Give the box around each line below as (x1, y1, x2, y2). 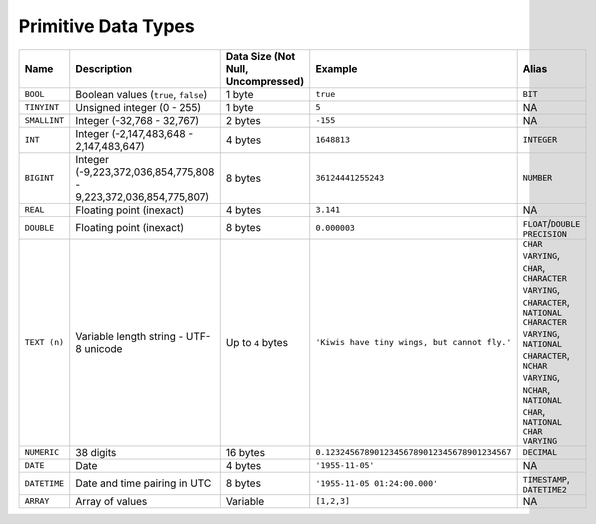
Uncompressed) (225, 74, 305, 88)
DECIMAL (522, 447, 558, 458)
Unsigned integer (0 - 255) (75, 100, 202, 114)
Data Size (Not (225, 49, 296, 63)
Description (75, 61, 133, 75)
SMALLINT (24, 115, 65, 126)
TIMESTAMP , (522, 471, 570, 485)
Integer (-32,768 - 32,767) (75, 113, 200, 127)
